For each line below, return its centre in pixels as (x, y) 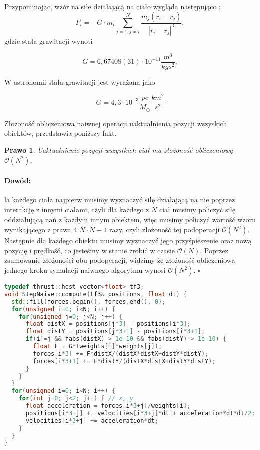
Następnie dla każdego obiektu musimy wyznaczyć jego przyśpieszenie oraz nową (128, 240)
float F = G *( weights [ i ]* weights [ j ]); (98, 347)
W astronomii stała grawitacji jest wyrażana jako (80, 81)
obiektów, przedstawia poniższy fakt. (61, 133)
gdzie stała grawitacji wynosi (49, 40)
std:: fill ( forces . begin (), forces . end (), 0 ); (89, 301)
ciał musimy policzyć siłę (197, 210)
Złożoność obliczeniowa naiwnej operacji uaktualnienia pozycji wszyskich (116, 123)
